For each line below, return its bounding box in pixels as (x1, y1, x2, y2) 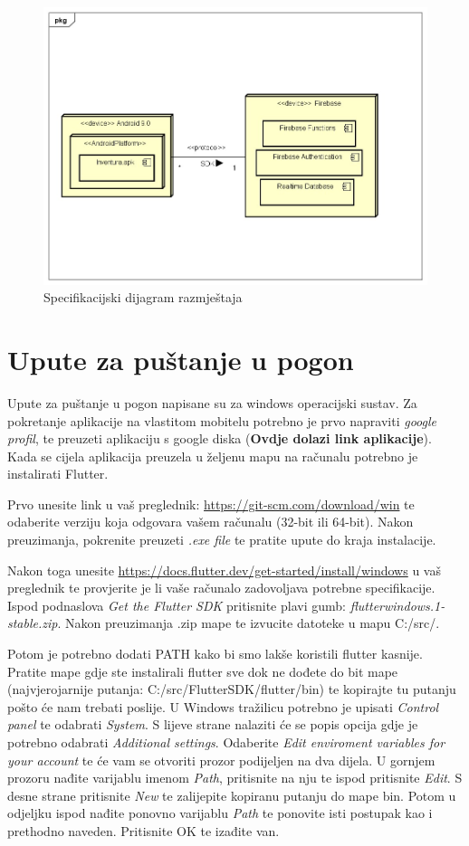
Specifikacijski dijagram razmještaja (43, 288, 243, 307)
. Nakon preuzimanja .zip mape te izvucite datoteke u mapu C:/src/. (57, 613, 440, 632)
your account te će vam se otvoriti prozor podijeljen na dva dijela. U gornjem (7, 750, 435, 769)
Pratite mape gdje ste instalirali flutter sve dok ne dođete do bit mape (7, 661, 398, 680)
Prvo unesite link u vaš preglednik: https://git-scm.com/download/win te (7, 494, 415, 513)
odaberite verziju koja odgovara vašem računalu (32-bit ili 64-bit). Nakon (7, 512, 414, 531)
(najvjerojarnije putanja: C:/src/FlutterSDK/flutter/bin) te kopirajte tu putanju (7, 680, 456, 699)
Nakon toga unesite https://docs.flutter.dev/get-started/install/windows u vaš (7, 560, 441, 579)
